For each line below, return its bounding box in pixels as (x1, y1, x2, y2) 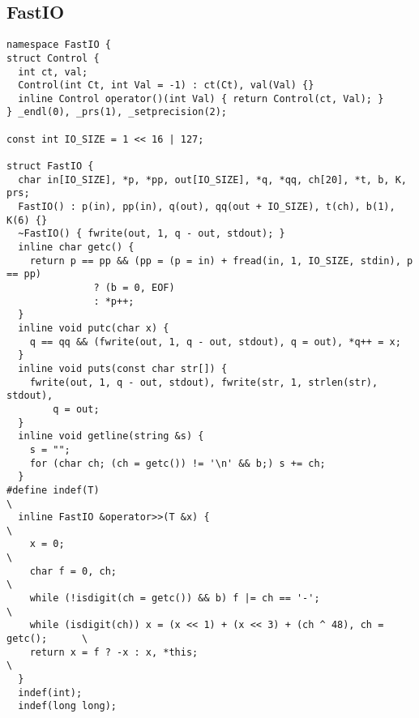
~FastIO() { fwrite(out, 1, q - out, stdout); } (18, 228, 285, 240)
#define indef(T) (6, 484, 100, 496)
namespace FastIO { (6, 39, 111, 51)
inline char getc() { (18, 241, 135, 254)
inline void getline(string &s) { (18, 430, 204, 442)
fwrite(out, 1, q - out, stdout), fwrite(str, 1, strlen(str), (29, 376, 378, 388)
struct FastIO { (6, 160, 94, 173)
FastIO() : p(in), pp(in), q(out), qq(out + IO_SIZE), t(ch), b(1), (18, 201, 395, 213)
